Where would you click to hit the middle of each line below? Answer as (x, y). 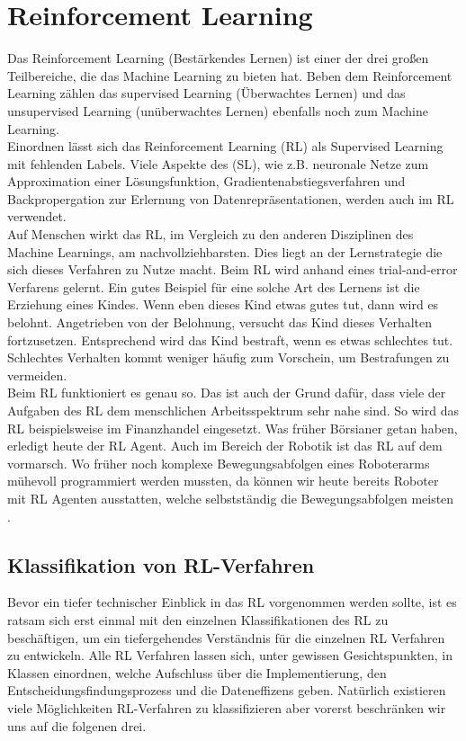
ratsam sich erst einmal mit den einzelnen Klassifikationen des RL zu (198, 619)
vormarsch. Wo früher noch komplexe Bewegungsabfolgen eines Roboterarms (219, 463)
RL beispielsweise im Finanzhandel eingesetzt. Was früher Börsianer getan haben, (233, 428)
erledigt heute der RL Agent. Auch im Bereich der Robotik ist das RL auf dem (225, 446)
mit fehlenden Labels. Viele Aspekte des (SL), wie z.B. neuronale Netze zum (218, 163)
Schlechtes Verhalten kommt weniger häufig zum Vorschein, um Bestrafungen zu (229, 357)
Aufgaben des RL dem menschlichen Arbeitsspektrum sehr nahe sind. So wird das (233, 410)
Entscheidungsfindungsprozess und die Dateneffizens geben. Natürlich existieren (227, 690)
